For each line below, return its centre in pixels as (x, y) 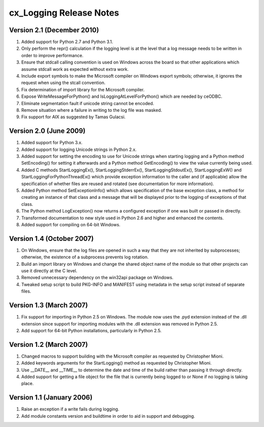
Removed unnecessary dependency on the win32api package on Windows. (97, 278)
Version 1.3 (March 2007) (48, 305)
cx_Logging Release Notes (64, 13)
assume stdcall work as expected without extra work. (75, 69)
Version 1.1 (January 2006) (51, 397)
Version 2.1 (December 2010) (54, 30)
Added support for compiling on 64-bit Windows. (71, 224)
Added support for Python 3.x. (52, 143)
